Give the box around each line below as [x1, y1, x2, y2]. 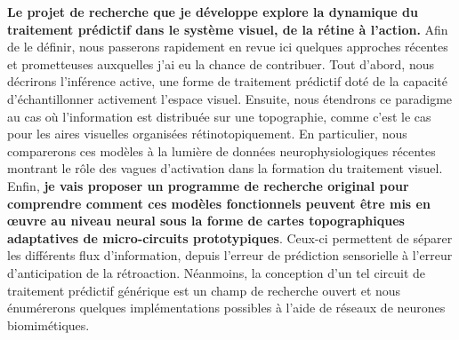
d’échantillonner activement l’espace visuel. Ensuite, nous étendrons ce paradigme [7, 89, 453, 107]
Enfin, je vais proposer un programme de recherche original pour [7, 176, 409, 194]
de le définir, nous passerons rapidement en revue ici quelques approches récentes [7, 37, 448, 56]
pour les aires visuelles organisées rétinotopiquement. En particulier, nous [7, 124, 407, 143]
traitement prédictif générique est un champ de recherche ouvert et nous [7, 281, 401, 299]
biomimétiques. [7, 315, 90, 334]
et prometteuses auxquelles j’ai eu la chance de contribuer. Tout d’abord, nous [7, 54, 434, 73]
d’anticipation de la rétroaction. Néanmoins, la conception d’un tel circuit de [7, 263, 426, 281]
